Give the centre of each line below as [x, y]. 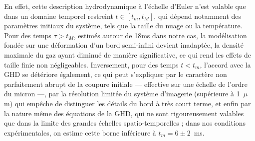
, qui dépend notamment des [198, 16]
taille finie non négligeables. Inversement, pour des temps [91, 64]
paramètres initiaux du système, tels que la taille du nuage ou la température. [123, 26]
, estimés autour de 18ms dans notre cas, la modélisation [160, 35]
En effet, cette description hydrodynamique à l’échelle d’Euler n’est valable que [125, 6]
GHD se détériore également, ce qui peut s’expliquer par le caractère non [116, 74]
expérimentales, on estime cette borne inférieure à [80, 132]
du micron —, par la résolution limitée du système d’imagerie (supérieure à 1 [122, 94]
